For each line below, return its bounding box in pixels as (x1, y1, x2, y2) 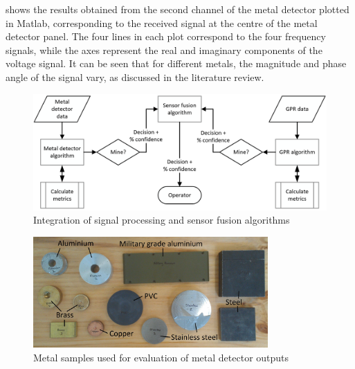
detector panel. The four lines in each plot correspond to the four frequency (6, 29, 326, 44)
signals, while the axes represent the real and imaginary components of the (6, 42, 322, 57)
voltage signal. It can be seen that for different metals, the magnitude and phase (6, 56, 347, 71)
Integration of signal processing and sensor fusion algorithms (33, 213, 290, 227)
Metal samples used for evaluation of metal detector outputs (33, 350, 289, 364)
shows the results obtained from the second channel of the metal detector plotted (6, 2, 349, 16)
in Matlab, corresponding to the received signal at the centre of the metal (6, 15, 318, 30)
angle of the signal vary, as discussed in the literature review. (6, 69, 264, 84)
